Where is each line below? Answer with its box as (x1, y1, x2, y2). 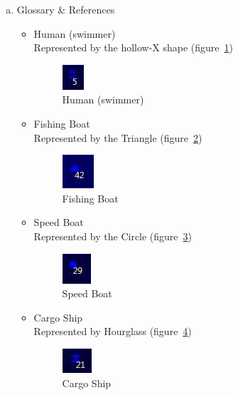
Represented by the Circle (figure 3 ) (33, 228, 193, 243)
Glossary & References (16, 2, 115, 16)
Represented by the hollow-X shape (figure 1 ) (33, 40, 234, 55)
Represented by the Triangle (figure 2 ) (33, 130, 202, 145)
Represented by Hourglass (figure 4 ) (33, 324, 192, 339)
